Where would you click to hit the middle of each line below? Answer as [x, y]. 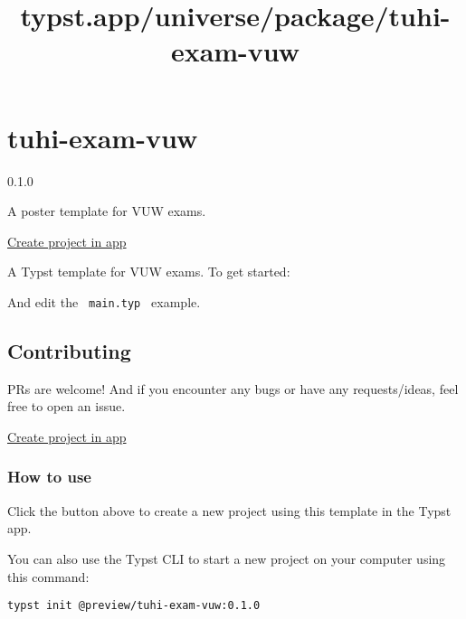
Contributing [69, 350]
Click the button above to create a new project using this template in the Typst [229, 510]
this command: [48, 576]
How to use [49, 477]
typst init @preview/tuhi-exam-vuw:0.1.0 [134, 606]
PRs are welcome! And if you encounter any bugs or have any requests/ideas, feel [233, 388]
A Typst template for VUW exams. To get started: [149, 272]
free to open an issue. [67, 406]
